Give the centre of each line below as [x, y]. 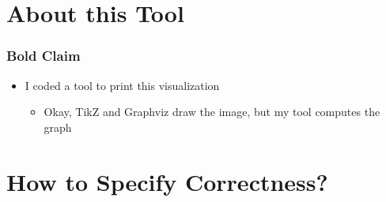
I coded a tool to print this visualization [122, 85]
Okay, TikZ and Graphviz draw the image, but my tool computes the [212, 112]
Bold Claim [44, 56]
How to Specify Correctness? [167, 181]
